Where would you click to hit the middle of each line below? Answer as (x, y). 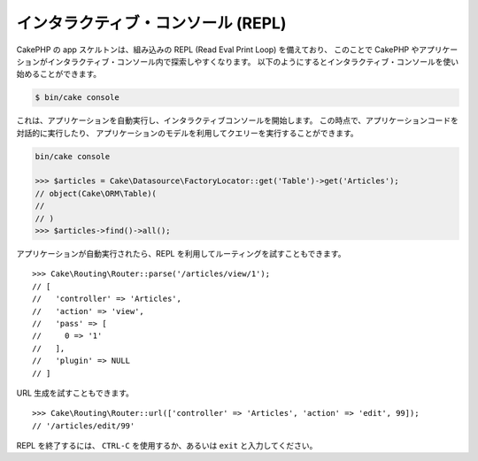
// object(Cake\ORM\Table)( (96, 193)
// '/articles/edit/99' (84, 426)
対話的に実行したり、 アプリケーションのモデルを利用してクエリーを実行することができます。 (187, 133)
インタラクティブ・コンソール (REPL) (151, 23)
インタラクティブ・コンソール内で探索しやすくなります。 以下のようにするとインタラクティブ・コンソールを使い (253, 61)
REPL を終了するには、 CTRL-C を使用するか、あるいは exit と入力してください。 (167, 446)
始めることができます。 (59, 74)
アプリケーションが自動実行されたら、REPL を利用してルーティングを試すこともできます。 (181, 254)
